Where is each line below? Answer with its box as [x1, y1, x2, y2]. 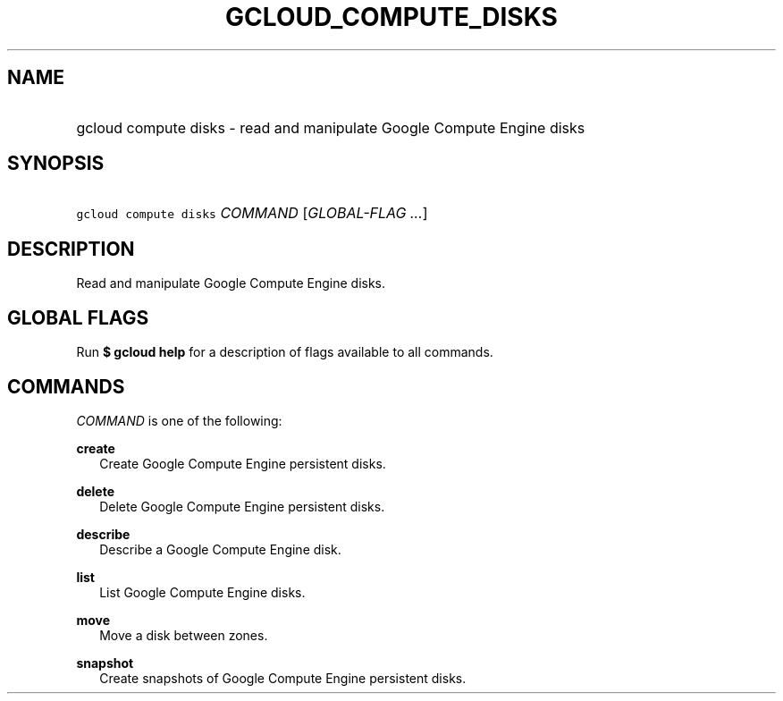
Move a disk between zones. [99, 627, 268, 643]
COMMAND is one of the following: [76, 412, 282, 428]
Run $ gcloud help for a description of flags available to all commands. [76, 344, 493, 360]
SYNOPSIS [7, 152, 105, 175]
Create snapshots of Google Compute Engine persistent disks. [99, 670, 467, 686]
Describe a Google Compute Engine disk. [99, 541, 341, 557]
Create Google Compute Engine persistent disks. [99, 455, 386, 471]
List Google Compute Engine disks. [99, 584, 306, 600]
